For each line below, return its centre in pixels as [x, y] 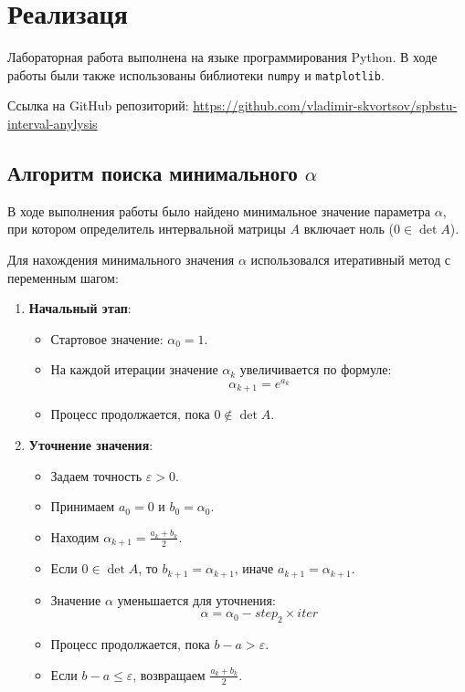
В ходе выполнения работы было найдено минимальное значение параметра [219, 210]
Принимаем [83, 506]
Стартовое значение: [107, 338]
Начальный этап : [80, 308]
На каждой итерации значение [134, 369]
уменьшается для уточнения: [196, 599]
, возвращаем [169, 674]
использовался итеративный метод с [351, 259]
